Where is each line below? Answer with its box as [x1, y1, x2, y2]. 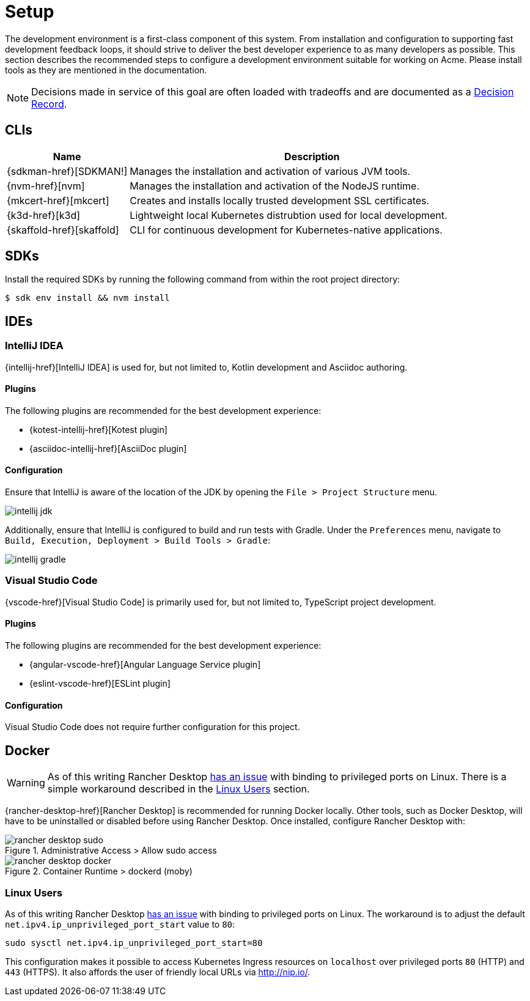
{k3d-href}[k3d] [7, 209, 81, 221]
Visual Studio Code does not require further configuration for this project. [5, 722, 300, 733]
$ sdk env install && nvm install [5, 293, 170, 303]
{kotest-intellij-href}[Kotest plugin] [29, 424, 167, 435]
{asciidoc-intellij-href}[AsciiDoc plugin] [29, 443, 187, 454]
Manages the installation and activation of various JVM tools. [130, 164, 411, 177]
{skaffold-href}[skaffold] [7, 223, 119, 236]
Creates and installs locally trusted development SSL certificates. [130, 194, 430, 207]
